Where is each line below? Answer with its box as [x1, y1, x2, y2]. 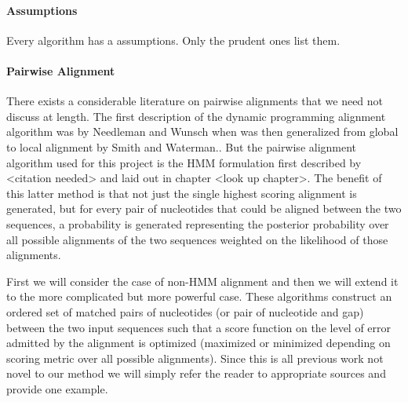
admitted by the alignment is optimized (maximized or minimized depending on [6, 334, 391, 351]
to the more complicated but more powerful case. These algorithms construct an [6, 288, 392, 305]
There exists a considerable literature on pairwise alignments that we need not [6, 93, 384, 109]
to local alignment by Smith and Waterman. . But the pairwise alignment [6, 138, 357, 155]
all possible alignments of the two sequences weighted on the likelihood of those [6, 231, 388, 247]
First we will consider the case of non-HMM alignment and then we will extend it [6, 272, 399, 289]
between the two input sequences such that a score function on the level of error [6, 319, 392, 335]
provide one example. [6, 380, 108, 397]
